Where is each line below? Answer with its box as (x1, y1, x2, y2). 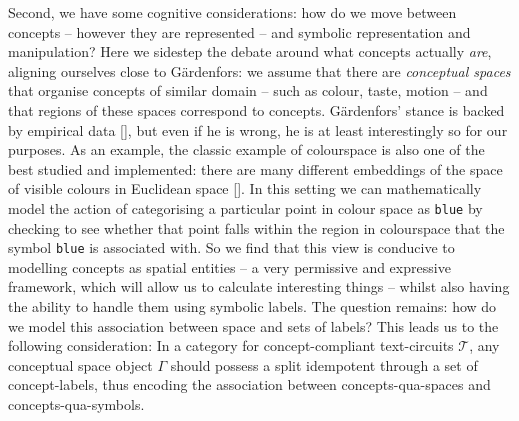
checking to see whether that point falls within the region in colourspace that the (8, 217, 505, 238)
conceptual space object (8, 354, 153, 375)
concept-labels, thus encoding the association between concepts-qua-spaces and (8, 374, 491, 395)
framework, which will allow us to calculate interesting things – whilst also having (8, 276, 510, 297)
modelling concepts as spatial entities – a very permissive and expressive (8, 256, 451, 277)
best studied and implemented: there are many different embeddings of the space (8, 158, 503, 179)
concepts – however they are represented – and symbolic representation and (8, 21, 471, 42)
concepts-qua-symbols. (8, 394, 145, 414)
